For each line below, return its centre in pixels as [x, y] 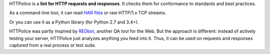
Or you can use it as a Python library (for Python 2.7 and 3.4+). [74, 22]
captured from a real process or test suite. [52, 45]
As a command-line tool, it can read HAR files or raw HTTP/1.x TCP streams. [88, 13]
